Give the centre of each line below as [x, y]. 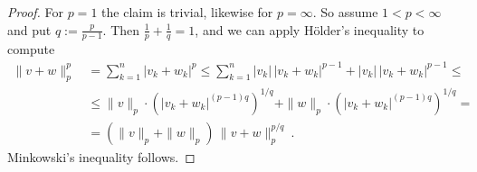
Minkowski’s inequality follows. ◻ [101, 156]
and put [29, 29]
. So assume [345, 12]
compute [31, 49]
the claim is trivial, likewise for [187, 12]
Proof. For [36, 12]
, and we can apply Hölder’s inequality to [310, 29]
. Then [121, 29]
